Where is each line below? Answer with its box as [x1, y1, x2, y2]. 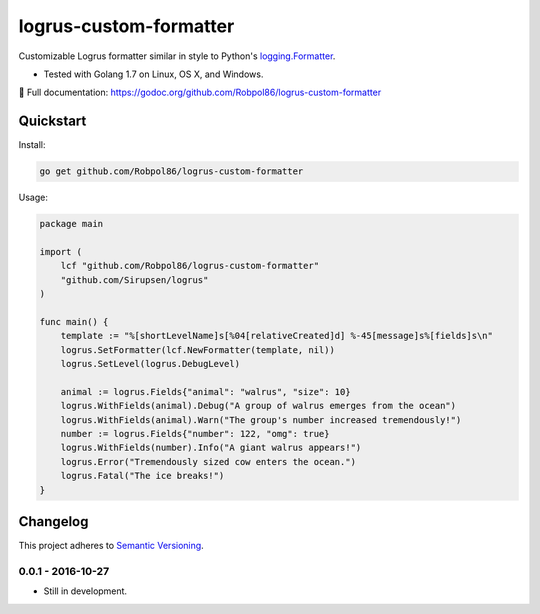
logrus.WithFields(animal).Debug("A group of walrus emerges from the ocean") [60, 400, 457, 412]
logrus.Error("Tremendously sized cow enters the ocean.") [60, 456, 357, 467]
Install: [18, 139, 46, 151]
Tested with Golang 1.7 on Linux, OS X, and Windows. [43, 68, 264, 80]
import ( [39, 246, 83, 257]
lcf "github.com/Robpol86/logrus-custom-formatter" [60, 260, 320, 272]
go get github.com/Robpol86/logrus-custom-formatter [39, 166, 304, 177]
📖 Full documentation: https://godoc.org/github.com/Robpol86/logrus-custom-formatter [18, 86, 382, 99]
